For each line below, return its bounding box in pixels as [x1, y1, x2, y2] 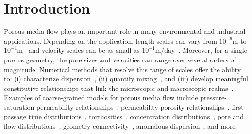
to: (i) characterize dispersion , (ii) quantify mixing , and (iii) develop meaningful [4, 74, 248, 84]
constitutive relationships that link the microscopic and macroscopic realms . [4, 83, 234, 93]
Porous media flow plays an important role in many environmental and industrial [4, 26, 246, 36]
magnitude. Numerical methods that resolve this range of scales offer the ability [4, 64, 241, 74]
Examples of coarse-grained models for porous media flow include [4, 92, 198, 103]
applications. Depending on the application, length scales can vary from [4, 35, 217, 45]
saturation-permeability [4, 102, 74, 112]
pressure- [200, 92, 227, 103]
